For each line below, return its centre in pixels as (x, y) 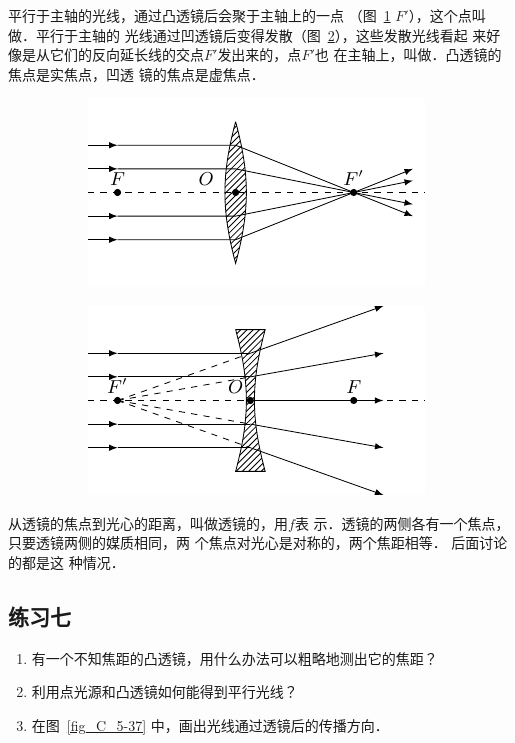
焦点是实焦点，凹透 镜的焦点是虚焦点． (136, 73)
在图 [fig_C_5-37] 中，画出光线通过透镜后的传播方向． (210, 724)
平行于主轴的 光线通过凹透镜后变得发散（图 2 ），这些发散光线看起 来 (261, 34)
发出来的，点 (259, 54)
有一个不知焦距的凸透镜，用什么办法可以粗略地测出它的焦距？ (234, 657)
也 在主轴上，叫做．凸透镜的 (408, 54)
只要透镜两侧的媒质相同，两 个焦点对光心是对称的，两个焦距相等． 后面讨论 (258, 542)
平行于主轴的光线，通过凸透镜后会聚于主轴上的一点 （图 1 (199, 15)
